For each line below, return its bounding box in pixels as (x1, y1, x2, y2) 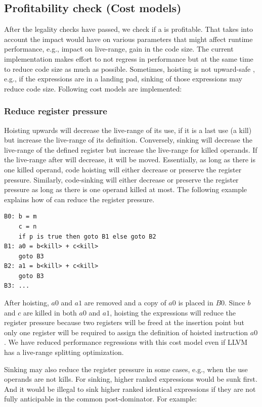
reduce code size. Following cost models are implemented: (4, 83, 182, 94)
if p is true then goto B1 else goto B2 (18, 233, 156, 240)
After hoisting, (4, 297, 49, 308)
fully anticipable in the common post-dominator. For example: (4, 393, 197, 404)
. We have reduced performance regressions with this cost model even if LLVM (4, 337, 248, 347)
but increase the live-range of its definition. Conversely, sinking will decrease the (4, 134, 252, 145)
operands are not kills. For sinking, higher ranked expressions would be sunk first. (4, 374, 257, 384)
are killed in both (23, 307, 77, 318)
